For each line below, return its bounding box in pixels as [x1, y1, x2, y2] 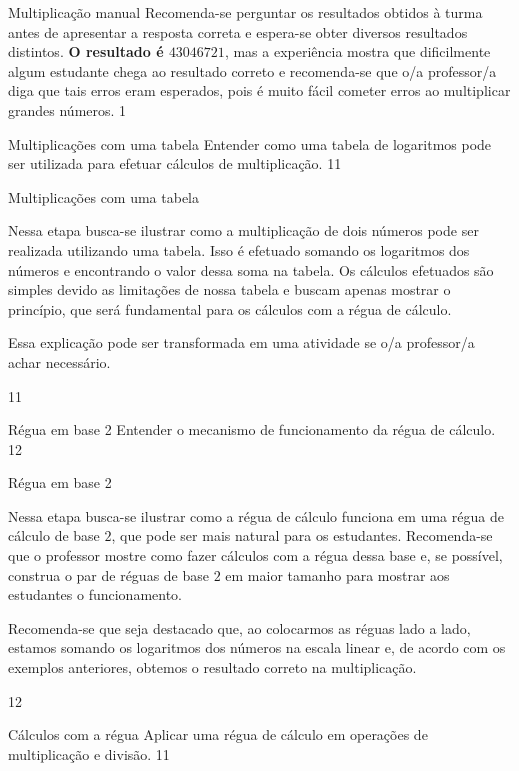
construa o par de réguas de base [8, 564, 209, 585]
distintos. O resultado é [8, 41, 164, 62]
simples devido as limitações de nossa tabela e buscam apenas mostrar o [8, 279, 451, 300]
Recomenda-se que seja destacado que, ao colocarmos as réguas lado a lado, [8, 617, 471, 638]
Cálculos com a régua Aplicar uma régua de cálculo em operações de [8, 724, 428, 745]
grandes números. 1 [8, 99, 127, 120]
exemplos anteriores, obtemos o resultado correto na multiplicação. [8, 657, 417, 678]
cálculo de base [8, 525, 100, 546]
